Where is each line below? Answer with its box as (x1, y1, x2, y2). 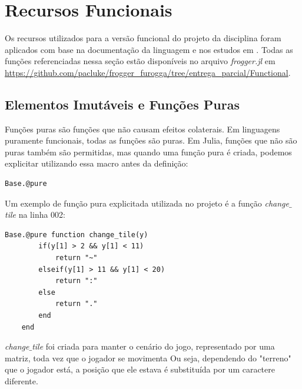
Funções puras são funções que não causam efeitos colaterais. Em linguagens (5, 122, 280, 135)
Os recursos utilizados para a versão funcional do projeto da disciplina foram (5, 32, 281, 44)
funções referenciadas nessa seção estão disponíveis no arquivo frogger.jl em (5, 55, 276, 67)
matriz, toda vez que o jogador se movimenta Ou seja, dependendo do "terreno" (5, 351, 291, 364)
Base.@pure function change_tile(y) (5, 230, 148, 239)
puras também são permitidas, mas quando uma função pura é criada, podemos (5, 145, 292, 158)
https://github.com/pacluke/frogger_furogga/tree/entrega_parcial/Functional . (5, 66, 291, 78)
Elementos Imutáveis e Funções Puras (5, 95, 240, 113)
